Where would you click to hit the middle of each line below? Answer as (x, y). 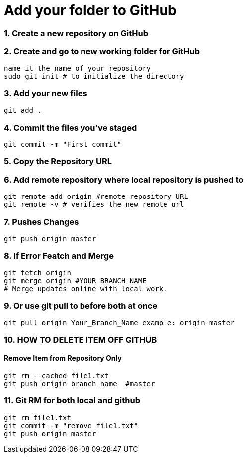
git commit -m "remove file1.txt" (71, 425)
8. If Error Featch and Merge (59, 256)
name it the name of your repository (78, 68)
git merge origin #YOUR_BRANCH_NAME (75, 281)
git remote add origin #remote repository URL (96, 197)
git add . (23, 110)
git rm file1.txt (38, 418)
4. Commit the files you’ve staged (71, 127)
